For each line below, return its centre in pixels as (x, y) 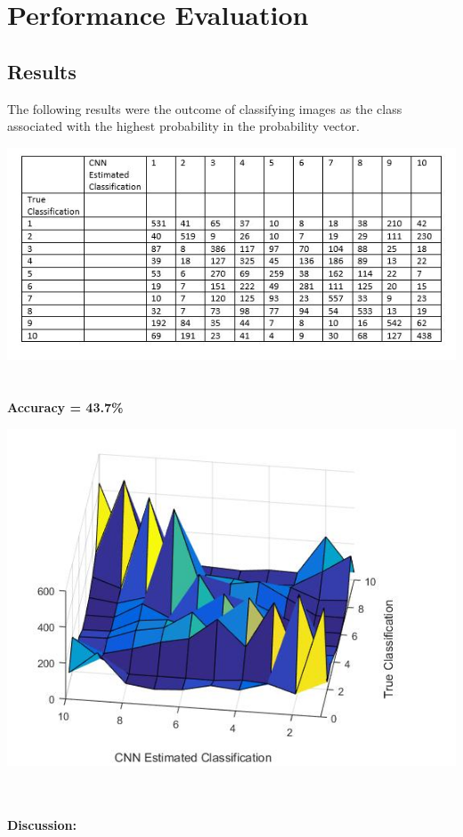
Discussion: (42, 825)
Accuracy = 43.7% (65, 407)
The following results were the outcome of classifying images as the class (205, 108)
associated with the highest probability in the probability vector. (183, 126)
